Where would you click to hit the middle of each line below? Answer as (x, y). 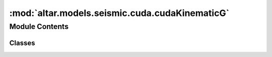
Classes (22, 43)
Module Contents (39, 26)
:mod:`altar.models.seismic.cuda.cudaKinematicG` (119, 13)
